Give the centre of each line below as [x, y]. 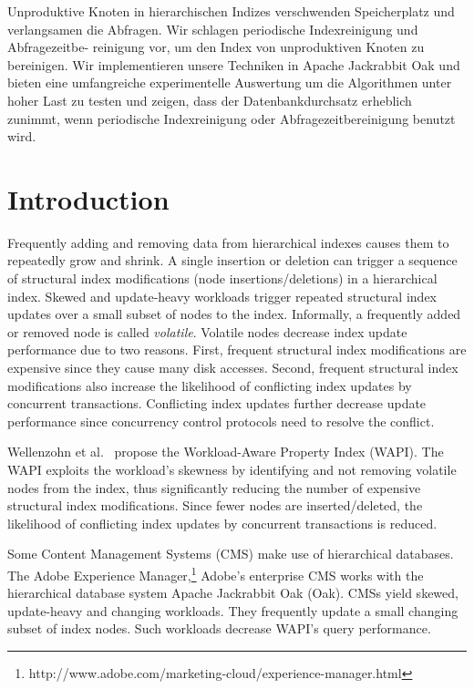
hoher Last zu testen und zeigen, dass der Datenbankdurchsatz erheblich [210, 100]
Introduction [88, 198]
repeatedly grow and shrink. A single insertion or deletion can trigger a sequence [232, 260]
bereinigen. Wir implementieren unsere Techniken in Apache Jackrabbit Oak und [234, 64]
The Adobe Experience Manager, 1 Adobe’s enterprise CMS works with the [216, 573]
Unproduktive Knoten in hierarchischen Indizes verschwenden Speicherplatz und [231, 11]
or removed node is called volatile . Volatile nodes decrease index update [207, 331]
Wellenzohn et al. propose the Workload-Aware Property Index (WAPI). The [226, 452]
